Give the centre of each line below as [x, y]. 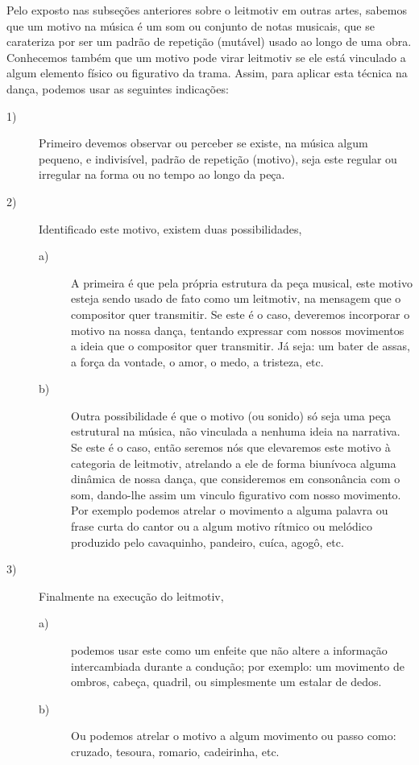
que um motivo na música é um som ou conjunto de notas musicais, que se [191, 25]
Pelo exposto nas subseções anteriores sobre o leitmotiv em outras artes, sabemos [207, 10]
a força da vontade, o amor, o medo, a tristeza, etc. [197, 361]
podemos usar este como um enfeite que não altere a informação [229, 650]
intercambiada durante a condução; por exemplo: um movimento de [238, 666]
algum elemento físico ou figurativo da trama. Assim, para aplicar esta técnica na [207, 73]
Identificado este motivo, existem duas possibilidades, [170, 228]
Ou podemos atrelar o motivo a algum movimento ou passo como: [234, 736]
